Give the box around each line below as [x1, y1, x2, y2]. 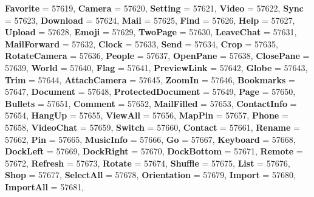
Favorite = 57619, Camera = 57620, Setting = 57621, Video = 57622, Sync [5, 2, 304, 14]
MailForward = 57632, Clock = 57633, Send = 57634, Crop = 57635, [5, 37, 278, 50]
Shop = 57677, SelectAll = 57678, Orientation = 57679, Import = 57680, [5, 168, 296, 181]
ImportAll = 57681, [5, 180, 84, 193]
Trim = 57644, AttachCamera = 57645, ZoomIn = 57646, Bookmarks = [5, 73, 295, 86]
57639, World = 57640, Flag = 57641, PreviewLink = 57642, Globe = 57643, [5, 61, 308, 74]
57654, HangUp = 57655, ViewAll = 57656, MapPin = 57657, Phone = [5, 109, 288, 122]
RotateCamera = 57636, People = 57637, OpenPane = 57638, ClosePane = [5, 49, 310, 62]
